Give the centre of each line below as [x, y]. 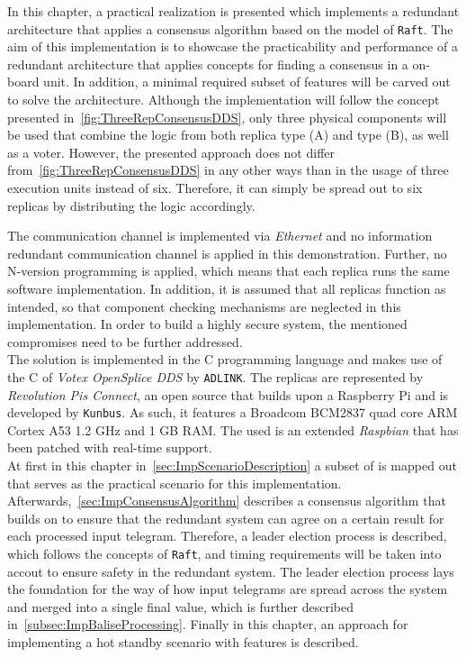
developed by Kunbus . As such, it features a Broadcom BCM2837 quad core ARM [233, 412]
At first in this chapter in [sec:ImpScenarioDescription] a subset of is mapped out [232, 465]
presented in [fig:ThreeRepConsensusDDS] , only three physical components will [227, 117]
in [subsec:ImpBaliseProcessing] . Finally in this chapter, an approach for [208, 624]
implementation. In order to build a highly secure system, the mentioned [207, 324]
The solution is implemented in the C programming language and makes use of [225, 359]
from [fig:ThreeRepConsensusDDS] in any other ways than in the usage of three [228, 170]
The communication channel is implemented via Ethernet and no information [220, 236]
